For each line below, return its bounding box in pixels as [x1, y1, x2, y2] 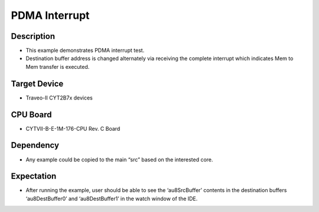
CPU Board [11, 110, 52, 120]
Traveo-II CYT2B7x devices [25, 94, 93, 101]
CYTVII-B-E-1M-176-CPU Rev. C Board [25, 125, 121, 132]
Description [11, 31, 56, 41]
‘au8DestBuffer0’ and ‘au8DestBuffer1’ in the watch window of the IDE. [25, 195, 198, 202]
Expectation [11, 171, 57, 181]
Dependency [11, 140, 59, 150]
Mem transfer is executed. [25, 63, 90, 70]
